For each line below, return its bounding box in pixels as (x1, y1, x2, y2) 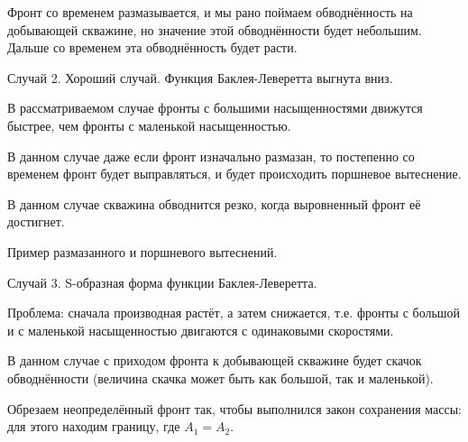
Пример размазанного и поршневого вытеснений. (7, 242, 278, 261)
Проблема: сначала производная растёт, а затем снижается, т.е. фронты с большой (7, 303, 461, 322)
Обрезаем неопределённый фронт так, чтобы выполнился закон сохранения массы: (7, 399, 462, 418)
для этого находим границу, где (7, 417, 180, 436)
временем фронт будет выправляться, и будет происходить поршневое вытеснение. (7, 164, 462, 183)
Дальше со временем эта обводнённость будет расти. (7, 38, 298, 57)
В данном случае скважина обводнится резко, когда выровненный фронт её (7, 194, 421, 213)
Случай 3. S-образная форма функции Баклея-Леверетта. (7, 272, 317, 291)
